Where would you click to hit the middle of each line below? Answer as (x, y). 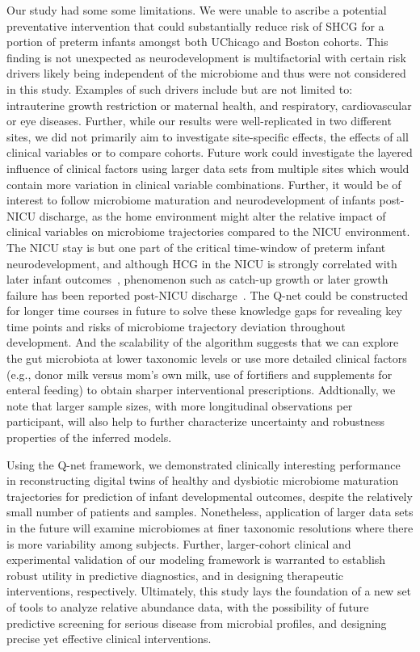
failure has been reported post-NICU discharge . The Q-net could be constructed (208, 294)
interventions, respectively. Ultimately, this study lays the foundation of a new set (209, 591)
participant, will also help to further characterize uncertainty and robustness (196, 421)
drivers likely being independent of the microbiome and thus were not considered (206, 73)
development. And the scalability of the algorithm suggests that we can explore (203, 342)
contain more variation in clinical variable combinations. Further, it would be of (204, 184)
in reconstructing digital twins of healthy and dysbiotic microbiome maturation (203, 480)
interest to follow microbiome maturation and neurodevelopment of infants (191, 200)
